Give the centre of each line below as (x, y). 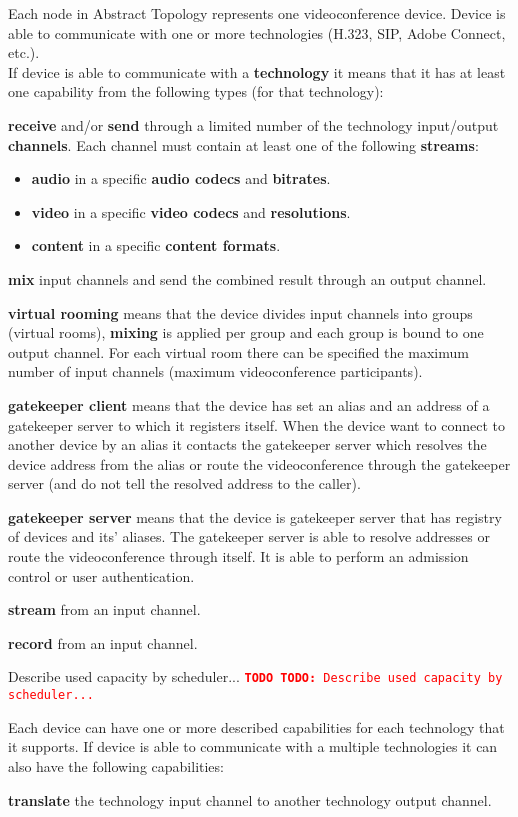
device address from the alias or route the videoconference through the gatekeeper (259, 463)
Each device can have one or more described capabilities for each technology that (256, 726)
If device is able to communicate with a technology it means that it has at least (257, 71)
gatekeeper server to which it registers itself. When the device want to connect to (257, 424)
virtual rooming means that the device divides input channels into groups (240, 312)
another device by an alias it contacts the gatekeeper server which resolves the (247, 444)
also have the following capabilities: (116, 765)
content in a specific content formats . (156, 245)
